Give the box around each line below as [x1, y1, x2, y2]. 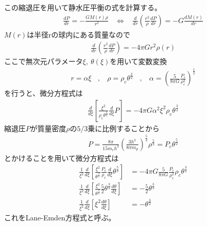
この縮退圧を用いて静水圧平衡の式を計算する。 [4, 2, 162, 12]
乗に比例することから [88, 122, 160, 133]
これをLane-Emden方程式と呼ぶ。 [4, 212, 116, 222]
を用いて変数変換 [110, 56, 167, 67]
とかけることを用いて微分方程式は [4, 152, 119, 163]
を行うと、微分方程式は [4, 88, 83, 98]
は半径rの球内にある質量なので [27, 29, 130, 39]
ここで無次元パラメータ [4, 56, 83, 67]
